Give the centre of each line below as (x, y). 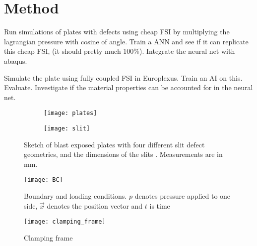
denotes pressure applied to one (183, 196)
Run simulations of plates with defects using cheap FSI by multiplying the (117, 32)
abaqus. (16, 61)
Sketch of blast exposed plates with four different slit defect (114, 144)
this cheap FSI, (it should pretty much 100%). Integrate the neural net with (120, 51)
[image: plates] (70, 113)
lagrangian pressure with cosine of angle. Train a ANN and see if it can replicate (126, 41)
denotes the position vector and (95, 205)
